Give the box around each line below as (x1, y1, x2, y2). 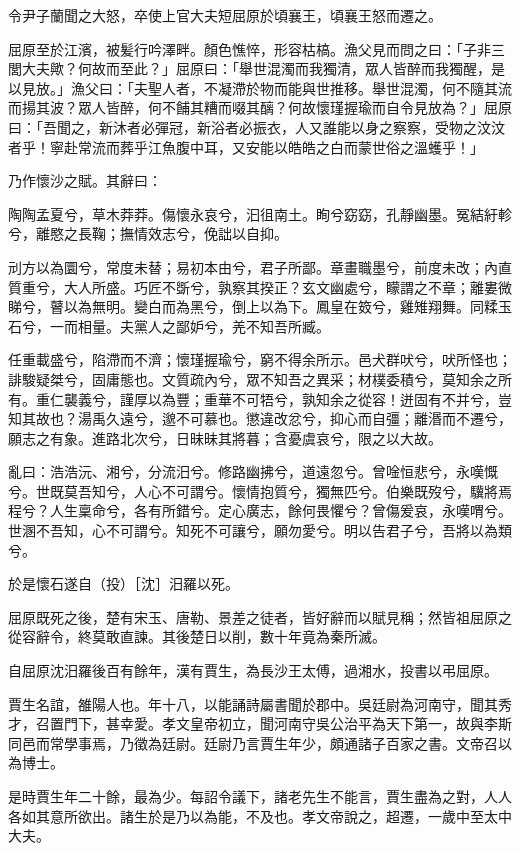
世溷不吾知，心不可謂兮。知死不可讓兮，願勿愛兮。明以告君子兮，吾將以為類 (8, 520, 512, 541)
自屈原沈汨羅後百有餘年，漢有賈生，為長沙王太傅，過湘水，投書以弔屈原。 (8, 660, 498, 681)
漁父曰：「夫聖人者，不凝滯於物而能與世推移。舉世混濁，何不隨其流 (70, 77, 512, 98)
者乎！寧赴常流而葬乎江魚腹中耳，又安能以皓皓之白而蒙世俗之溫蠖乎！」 (8, 136, 484, 157)
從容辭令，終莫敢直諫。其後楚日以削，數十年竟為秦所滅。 (8, 626, 386, 647)
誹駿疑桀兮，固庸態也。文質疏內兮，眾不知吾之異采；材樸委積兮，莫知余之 (8, 368, 498, 389)
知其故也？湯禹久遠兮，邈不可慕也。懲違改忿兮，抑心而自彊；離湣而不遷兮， (8, 408, 512, 429)
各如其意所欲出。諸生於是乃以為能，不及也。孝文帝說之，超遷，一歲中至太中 (8, 805, 512, 826)
